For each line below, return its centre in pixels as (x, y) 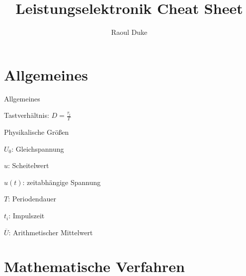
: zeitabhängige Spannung (62, 182)
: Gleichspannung (38, 148)
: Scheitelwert (29, 165)
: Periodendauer (32, 199)
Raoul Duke (129, 32)
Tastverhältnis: (27, 115)
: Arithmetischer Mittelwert (51, 232)
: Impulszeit (27, 216)
